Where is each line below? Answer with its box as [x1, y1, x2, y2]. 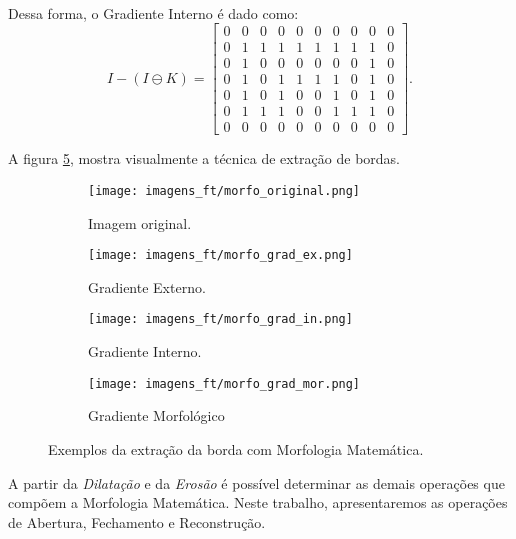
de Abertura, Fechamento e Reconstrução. [8, 511, 266, 532]
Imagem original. [88, 212, 192, 233]
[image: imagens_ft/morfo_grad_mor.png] [88, 376, 361, 391]
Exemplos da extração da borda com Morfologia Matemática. [48, 438, 424, 459]
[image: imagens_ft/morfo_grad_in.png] [88, 312, 353, 327]
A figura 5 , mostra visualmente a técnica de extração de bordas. [8, 148, 400, 169]
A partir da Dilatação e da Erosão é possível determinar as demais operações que [8, 472, 505, 493]
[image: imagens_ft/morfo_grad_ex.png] [88, 248, 353, 263]
